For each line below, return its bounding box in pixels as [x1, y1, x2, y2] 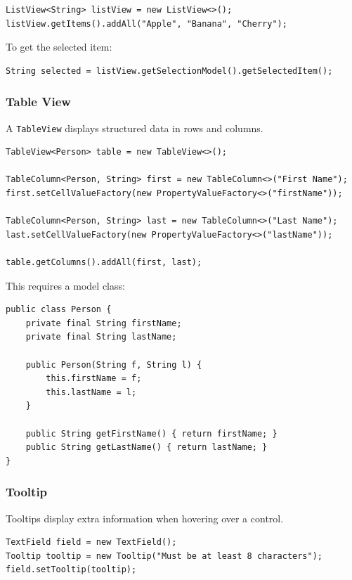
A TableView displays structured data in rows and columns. [6, 120, 263, 135]
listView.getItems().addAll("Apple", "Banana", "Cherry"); [6, 18, 287, 29]
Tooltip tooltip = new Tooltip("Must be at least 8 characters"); [6, 550, 323, 561]
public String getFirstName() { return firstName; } [25, 428, 278, 439]
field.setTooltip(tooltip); [6, 565, 137, 575]
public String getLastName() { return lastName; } [25, 442, 268, 453]
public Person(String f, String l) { [25, 359, 202, 370]
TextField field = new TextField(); [6, 537, 177, 548]
